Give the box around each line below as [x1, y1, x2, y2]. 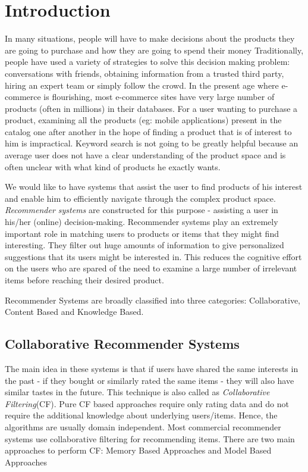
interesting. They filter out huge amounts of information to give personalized [5, 239, 284, 251]
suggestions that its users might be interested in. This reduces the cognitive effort [5, 250, 302, 262]
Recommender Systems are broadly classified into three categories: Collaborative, [5, 293, 300, 306]
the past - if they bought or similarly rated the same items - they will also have [5, 374, 294, 386]
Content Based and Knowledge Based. [5, 305, 144, 318]
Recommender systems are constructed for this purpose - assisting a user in [5, 204, 278, 216]
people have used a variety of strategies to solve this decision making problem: [5, 55, 290, 68]
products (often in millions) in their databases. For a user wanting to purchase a [5, 102, 298, 114]
